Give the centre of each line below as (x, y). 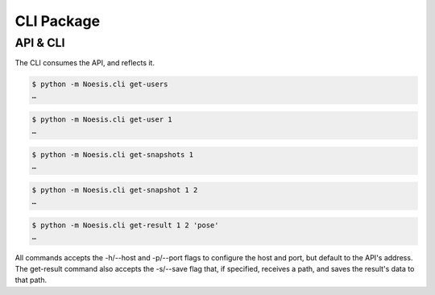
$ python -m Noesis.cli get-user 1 (102, 120)
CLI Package (58, 21)
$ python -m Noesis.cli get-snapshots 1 (112, 155)
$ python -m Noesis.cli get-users (100, 84)
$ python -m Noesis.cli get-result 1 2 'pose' (125, 225)
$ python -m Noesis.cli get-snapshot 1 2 (115, 190)
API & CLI (40, 43)
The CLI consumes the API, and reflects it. (85, 63)
